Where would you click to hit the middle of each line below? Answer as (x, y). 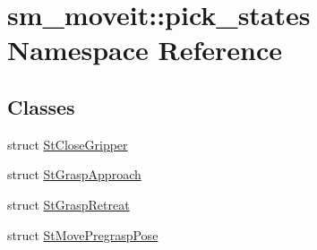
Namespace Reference (145, 50)
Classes (41, 106)
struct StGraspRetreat (69, 204)
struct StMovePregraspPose (83, 234)
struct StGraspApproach (74, 174)
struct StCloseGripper (68, 144)
